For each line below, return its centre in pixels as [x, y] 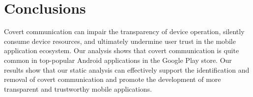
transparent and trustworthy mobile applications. [78, 88]
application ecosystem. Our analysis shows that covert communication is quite [122, 50]
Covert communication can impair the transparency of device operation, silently [124, 31]
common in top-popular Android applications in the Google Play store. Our [118, 60]
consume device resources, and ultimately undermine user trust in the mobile [120, 41]
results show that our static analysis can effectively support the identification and [127, 69]
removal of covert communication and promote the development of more [112, 79]
